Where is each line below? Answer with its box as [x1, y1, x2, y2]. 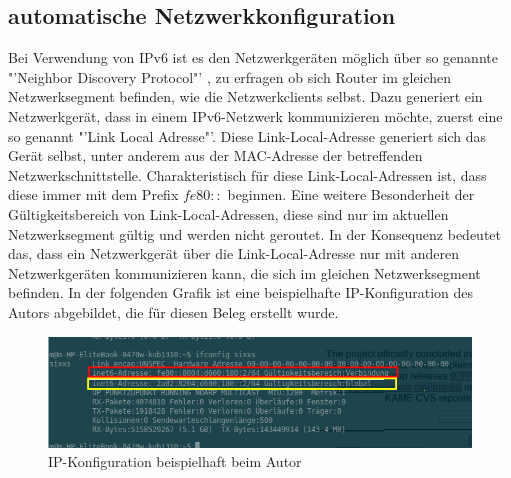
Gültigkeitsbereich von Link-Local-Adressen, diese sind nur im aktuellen [8, 203, 449, 224]
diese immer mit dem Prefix [8, 184, 179, 205]
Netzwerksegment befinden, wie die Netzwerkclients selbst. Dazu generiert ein [8, 86, 483, 107]
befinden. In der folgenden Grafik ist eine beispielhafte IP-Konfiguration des [8, 282, 474, 303]
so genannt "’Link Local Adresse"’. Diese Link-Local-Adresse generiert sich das [8, 125, 487, 146]
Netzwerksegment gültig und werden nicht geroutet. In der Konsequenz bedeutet [8, 223, 502, 244]
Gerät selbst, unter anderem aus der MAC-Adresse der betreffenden [8, 145, 423, 166]
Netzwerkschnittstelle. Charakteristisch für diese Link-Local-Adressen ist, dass [8, 164, 487, 185]
